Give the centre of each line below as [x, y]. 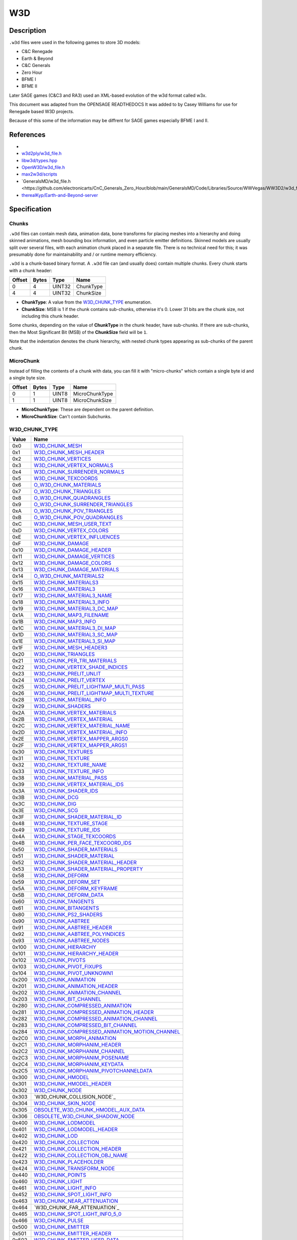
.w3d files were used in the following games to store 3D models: [75, 43]
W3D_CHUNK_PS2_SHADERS [68, 914]
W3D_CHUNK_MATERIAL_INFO [70, 699]
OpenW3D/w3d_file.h [43, 167]
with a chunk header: [31, 270]
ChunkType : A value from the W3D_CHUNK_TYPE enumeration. [87, 302]
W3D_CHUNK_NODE [58, 1090]
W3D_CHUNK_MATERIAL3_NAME [73, 595]
